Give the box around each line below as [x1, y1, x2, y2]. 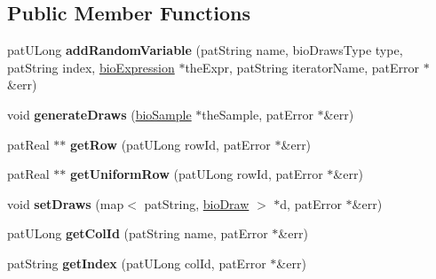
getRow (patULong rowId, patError [69, 135, 271, 153]
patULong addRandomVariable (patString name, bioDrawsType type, [7, 41, 403, 59]
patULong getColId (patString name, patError [7, 224, 268, 243]
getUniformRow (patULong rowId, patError [69, 165, 323, 183]
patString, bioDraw [144, 194, 250, 213]
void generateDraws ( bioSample [7, 105, 192, 123]
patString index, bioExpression [7, 58, 175, 76]
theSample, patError [202, 105, 313, 123]
